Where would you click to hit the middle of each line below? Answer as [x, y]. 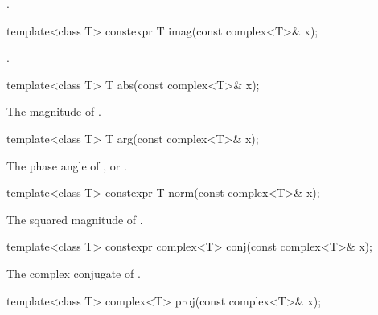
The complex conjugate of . [74, 273]
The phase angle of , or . [67, 165]
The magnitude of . [54, 111]
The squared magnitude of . [75, 219]
